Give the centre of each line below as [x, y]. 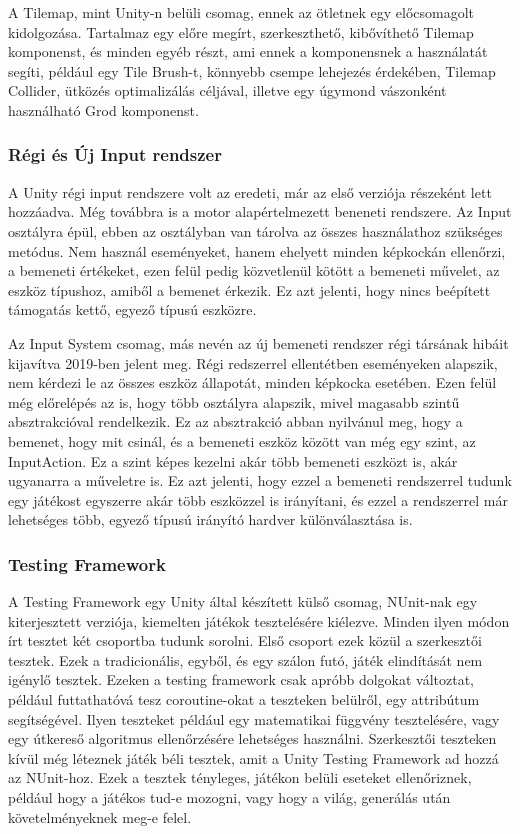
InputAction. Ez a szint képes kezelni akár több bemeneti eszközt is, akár [233, 460]
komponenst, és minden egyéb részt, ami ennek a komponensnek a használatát [248, 51]
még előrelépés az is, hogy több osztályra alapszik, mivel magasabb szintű [234, 401]
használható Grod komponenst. [103, 109]
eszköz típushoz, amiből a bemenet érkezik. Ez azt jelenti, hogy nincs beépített [249, 289]
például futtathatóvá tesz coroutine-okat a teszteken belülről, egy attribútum [244, 699]
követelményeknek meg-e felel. [100, 816]
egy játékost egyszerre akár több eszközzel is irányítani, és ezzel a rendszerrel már [258, 499]
